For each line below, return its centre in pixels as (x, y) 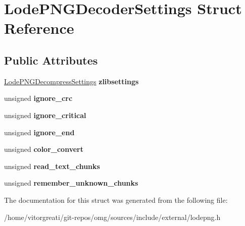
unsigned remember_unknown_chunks (71, 183)
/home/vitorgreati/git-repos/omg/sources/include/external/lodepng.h (112, 217)
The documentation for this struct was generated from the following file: (116, 200)
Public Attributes (51, 60)
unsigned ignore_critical (45, 115)
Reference (39, 28)
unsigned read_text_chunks (52, 166)
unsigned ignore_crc (38, 98)
